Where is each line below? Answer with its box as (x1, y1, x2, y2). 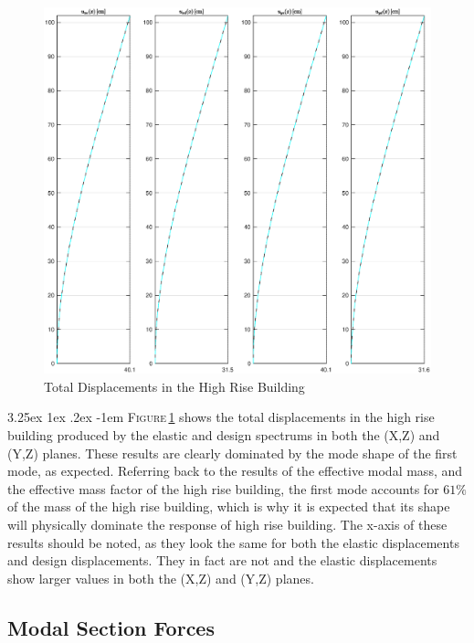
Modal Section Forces (7, 613, 215, 641)
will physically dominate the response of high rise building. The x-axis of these (7, 514, 448, 533)
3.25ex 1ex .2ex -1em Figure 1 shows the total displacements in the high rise (7, 407, 435, 427)
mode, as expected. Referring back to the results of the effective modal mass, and (7, 461, 463, 480)
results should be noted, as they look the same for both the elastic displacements (7, 532, 459, 552)
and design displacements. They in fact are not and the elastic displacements (7, 551, 437, 570)
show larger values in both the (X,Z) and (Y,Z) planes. (7, 568, 314, 587)
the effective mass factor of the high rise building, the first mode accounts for (7, 479, 439, 498)
